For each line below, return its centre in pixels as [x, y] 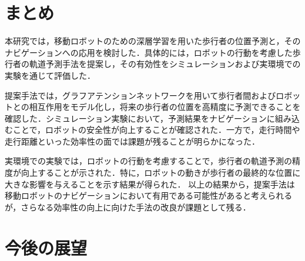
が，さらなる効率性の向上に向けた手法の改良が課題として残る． [128, 207]
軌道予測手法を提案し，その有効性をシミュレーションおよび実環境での [165, 64]
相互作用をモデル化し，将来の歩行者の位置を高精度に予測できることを [165, 107]
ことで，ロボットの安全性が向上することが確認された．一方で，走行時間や [156, 130]
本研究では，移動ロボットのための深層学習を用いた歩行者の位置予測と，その [153, 41]
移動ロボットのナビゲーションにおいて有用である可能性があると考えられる [149, 195]
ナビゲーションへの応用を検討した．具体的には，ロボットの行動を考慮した [149, 52]
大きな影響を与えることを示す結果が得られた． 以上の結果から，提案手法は [150, 184]
